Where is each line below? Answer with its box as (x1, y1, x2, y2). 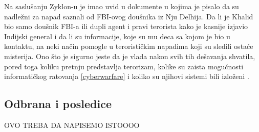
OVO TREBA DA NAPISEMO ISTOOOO (4, 119, 140, 130)
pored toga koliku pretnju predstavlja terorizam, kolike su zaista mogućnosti (4, 61, 244, 71)
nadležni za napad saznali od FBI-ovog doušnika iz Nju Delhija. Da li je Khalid (4, 11, 253, 21)
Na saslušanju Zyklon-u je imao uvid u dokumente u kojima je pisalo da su (4, 1, 239, 11)
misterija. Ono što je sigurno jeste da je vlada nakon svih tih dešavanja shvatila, (4, 50, 255, 61)
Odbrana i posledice (4, 96, 112, 112)
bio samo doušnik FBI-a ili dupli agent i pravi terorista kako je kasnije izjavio (4, 21, 248, 32)
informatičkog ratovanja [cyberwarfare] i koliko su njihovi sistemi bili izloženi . (4, 71, 249, 82)
